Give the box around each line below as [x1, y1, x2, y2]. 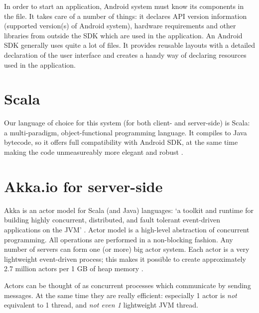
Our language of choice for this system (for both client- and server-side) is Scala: [4, 117, 250, 128]
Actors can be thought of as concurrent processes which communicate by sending [4, 280, 251, 290]
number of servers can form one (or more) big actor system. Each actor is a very [4, 244, 250, 254]
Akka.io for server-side [4, 176, 163, 196]
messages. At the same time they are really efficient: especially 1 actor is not [4, 290, 237, 300]
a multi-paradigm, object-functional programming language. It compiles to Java [4, 127, 247, 137]
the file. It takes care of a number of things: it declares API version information [4, 10, 247, 21]
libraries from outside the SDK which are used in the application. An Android [4, 30, 243, 40]
